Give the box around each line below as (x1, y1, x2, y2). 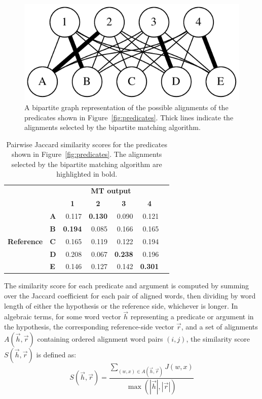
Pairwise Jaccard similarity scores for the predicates (6, 139, 167, 149)
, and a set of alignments (181, 321, 258, 332)
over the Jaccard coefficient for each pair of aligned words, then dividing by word (4, 290, 256, 301)
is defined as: (36, 349, 77, 359)
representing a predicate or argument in (130, 311, 254, 322)
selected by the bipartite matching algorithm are (11, 158, 162, 169)
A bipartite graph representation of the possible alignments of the (24, 102, 229, 112)
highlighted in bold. (56, 169, 118, 179)
